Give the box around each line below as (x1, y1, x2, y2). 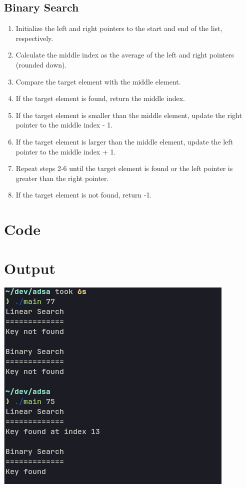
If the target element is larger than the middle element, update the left (15, 136, 233, 146)
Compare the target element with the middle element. (15, 76, 181, 86)
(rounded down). (15, 59, 67, 69)
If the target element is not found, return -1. (15, 189, 152, 200)
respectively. (15, 32, 53, 43)
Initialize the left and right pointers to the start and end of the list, (15, 23, 222, 33)
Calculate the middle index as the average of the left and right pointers (15, 49, 234, 60)
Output (4, 258, 55, 278)
